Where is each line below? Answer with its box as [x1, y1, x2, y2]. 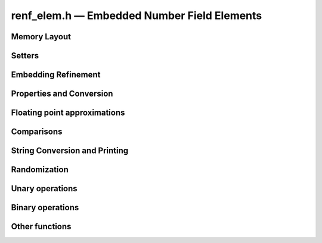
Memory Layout [11, 32, 72, 42]
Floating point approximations [11, 108, 125, 118]
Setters [11, 51, 39, 61]
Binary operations [11, 202, 79, 213]
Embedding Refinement [11, 70, 101, 80]
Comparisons [11, 127, 63, 137]
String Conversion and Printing [11, 146, 129, 156]
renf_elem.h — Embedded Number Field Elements [11, 9, 262, 22]
